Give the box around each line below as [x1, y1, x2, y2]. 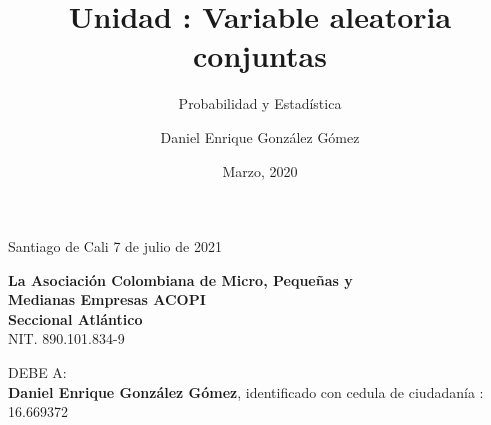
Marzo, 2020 [222, 160, 298, 181]
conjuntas [193, 35, 327, 76]
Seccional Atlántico [8, 308, 143, 329]
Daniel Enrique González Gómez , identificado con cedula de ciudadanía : [8, 381, 484, 402]
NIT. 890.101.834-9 [8, 328, 125, 349]
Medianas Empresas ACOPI [8, 289, 206, 310]
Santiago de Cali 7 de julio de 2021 [8, 236, 222, 257]
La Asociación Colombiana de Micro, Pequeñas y [8, 269, 353, 290]
